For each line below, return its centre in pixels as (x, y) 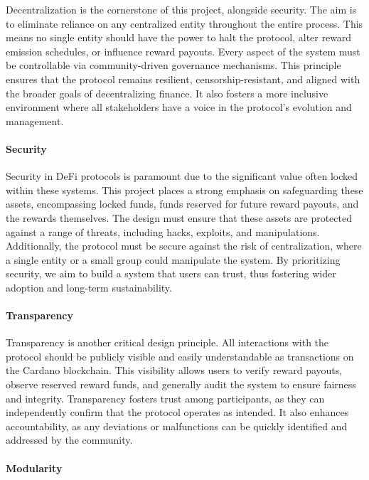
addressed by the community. (69, 440)
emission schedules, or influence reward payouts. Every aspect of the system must (183, 51)
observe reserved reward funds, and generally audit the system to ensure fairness (181, 384)
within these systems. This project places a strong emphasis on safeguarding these (184, 190)
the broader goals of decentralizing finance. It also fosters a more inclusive (167, 93)
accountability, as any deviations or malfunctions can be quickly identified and (177, 426)
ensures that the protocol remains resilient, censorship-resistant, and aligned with (183, 79)
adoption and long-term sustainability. (89, 287)
